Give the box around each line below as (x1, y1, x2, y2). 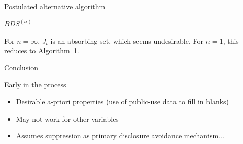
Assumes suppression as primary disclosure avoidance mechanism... (16, 130, 224, 141)
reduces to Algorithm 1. (4, 45, 79, 56)
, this (223, 35, 239, 46)
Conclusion (4, 62, 38, 73)
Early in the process (4, 79, 66, 90)
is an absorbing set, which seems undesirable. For (50, 35, 203, 46)
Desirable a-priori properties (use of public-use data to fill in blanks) (16, 96, 229, 106)
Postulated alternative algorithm (4, 1, 106, 11)
